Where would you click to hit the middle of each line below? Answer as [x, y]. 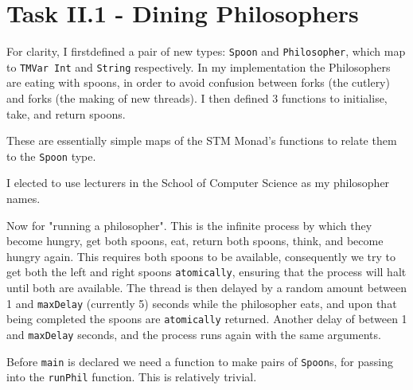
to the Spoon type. [51, 156]
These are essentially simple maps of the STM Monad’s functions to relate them [202, 140]
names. [23, 199]
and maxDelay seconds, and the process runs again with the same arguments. [194, 334]
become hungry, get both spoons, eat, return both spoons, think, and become [195, 241]
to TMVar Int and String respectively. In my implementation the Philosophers [199, 66]
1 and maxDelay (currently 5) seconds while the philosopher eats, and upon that [202, 303]
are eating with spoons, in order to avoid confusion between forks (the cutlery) [198, 82]
